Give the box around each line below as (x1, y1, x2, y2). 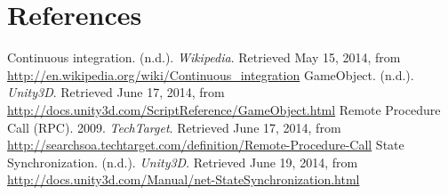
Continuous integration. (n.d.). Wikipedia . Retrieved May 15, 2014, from (7, 48, 401, 67)
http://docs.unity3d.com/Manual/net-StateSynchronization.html (7, 170, 360, 189)
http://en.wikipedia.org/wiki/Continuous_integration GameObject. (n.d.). (7, 65, 414, 84)
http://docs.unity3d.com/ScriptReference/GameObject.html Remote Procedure (7, 100, 441, 118)
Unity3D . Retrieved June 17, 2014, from (7, 83, 225, 102)
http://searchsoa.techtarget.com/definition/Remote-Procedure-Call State (7, 135, 404, 154)
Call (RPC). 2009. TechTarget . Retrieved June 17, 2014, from (7, 118, 341, 136)
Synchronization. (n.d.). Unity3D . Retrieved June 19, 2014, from (7, 152, 358, 171)
